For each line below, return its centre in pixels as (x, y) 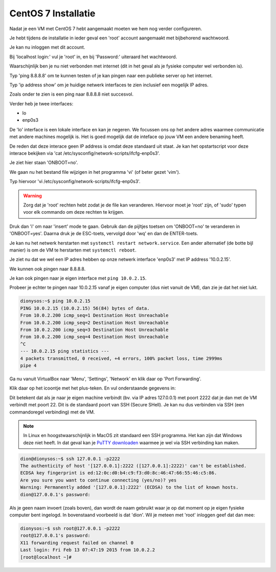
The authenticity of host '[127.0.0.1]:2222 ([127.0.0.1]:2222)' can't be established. (133, 466)
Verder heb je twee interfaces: (41, 104)
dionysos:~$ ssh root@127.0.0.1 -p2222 (70, 528)
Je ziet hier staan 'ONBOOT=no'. (44, 163)
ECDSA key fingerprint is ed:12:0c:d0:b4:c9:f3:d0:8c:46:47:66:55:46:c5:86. (119, 473)
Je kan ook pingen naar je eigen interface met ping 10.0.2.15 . (78, 278)
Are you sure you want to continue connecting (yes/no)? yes (98, 480)
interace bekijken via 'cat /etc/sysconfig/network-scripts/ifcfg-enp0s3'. (85, 153)
